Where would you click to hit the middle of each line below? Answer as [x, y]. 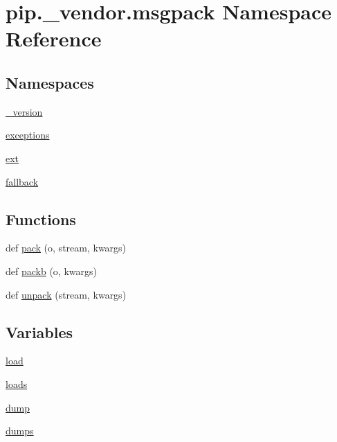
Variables [39, 331]
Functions [41, 219]
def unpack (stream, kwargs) [66, 294]
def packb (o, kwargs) [51, 271]
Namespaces [50, 82]
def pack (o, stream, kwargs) [66, 248]
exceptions [28, 135]
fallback [22, 181]
